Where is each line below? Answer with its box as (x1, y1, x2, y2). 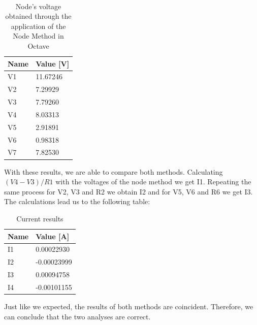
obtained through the (5, 11, 72, 21)
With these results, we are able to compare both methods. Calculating (4, 166, 223, 177)
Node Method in (13, 30, 64, 41)
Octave (27, 40, 49, 51)
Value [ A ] (36, 231, 70, 241)
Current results (16, 213, 63, 223)
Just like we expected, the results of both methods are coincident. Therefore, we (4, 301, 253, 311)
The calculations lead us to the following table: (4, 196, 150, 207)
